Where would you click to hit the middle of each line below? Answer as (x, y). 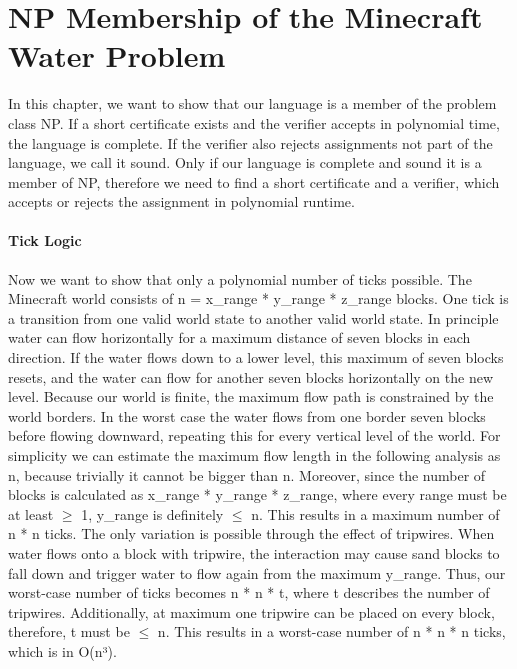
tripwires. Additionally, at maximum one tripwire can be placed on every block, (251, 611)
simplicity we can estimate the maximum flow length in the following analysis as (254, 455)
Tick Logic (45, 240)
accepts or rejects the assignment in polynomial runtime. (181, 201)
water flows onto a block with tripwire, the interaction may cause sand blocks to (254, 552)
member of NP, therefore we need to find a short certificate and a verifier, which (254, 181)
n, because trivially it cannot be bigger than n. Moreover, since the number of (247, 474)
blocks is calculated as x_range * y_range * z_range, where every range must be (257, 494)
